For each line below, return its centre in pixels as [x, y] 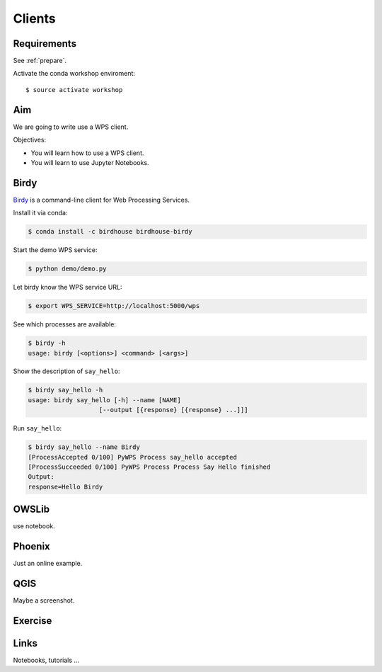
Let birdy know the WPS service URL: [68, 287]
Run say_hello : [37, 428]
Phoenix [32, 546]
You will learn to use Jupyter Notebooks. [90, 162]
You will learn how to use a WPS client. [87, 153]
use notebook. [34, 526]
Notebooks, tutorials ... [46, 660]
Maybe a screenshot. [44, 600]
